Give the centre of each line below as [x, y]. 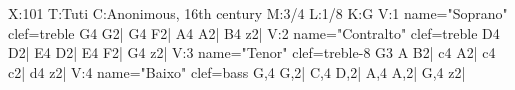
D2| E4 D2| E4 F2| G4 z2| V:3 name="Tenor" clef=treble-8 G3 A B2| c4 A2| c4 [252, 52]
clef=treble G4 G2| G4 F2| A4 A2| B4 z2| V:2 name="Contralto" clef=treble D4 [254, 32]
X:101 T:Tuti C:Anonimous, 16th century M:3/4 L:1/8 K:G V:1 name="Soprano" [258, 13]
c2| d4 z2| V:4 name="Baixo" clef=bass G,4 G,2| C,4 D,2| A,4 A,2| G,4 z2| [237, 71]
